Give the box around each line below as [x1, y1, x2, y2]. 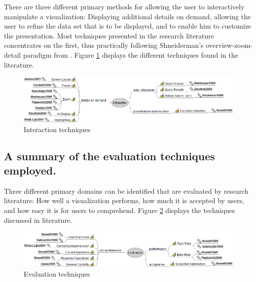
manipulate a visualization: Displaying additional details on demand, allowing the [4, 11, 251, 21]
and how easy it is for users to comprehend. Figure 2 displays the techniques [4, 205, 235, 215]
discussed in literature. [4, 214, 72, 225]
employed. [4, 162, 56, 177]
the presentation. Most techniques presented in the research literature [4, 30, 215, 40]
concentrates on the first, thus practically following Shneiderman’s [4, 40, 204, 50]
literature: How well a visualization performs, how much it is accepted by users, [4, 195, 245, 206]
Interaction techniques [24, 124, 91, 134]
